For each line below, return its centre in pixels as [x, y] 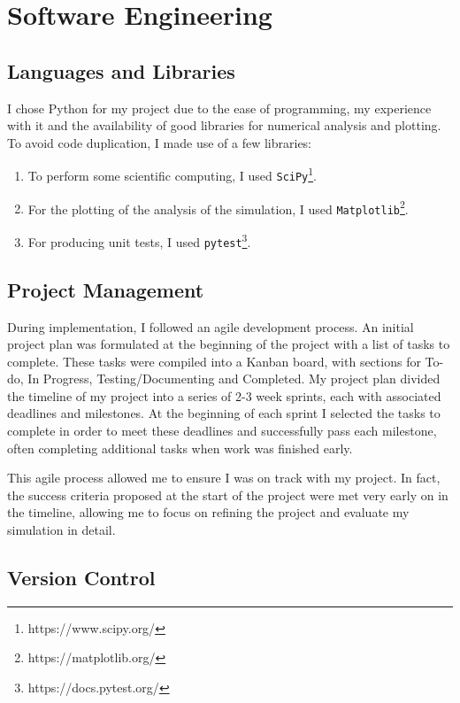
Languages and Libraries [121, 70]
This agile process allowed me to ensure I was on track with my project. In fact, [224, 478]
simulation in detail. [61, 530]
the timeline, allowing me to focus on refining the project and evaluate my [208, 512]
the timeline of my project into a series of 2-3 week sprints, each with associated [224, 395]
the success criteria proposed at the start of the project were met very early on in [228, 494]
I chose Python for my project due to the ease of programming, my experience [219, 108]
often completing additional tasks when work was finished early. [180, 448]
